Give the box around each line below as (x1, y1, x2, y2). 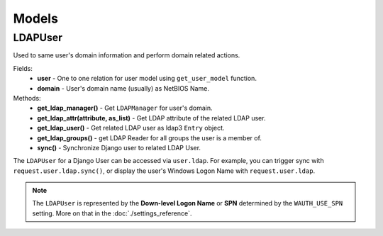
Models (13, 11, 58, 26)
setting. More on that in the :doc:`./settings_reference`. (32, 209, 192, 218)
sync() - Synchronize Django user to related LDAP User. (37, 143, 201, 152)
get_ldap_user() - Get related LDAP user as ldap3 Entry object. (37, 124, 225, 133)
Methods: (13, 94, 42, 102)
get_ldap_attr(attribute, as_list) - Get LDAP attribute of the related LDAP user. (37, 113, 266, 122)
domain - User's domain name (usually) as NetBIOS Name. (37, 84, 209, 92)
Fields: (13, 64, 33, 72)
